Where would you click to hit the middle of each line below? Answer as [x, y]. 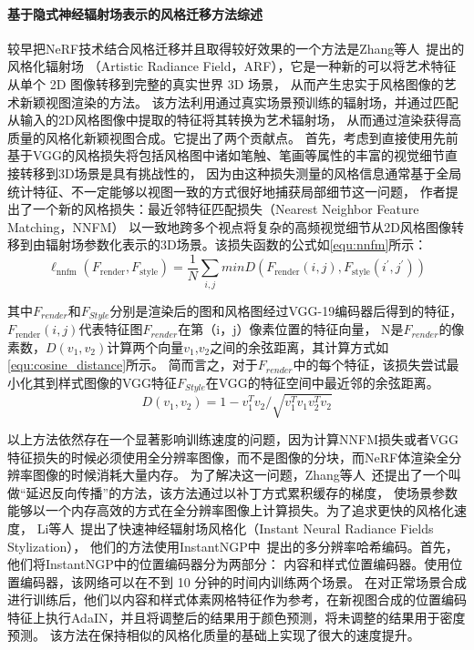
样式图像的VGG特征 [118, 382]
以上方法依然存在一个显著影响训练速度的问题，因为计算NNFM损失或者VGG [233, 438]
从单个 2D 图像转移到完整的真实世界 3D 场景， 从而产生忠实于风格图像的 [226, 83]
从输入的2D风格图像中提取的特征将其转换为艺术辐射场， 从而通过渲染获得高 [235, 120]
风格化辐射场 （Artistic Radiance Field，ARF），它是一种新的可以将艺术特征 [232, 66]
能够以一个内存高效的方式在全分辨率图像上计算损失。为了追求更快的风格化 [231, 510]
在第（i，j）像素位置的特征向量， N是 [291, 329]
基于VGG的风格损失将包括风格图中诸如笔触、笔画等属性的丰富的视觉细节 [227, 155]
